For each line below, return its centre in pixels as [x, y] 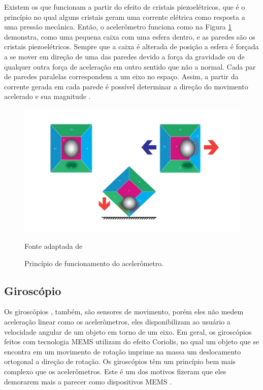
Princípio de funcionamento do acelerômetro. [94, 263]
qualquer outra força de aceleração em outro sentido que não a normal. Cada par [130, 66]
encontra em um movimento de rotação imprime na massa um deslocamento [123, 351]
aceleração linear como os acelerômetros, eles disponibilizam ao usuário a [117, 322]
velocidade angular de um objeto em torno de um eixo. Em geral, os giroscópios [128, 331]
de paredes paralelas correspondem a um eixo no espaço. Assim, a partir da [121, 76]
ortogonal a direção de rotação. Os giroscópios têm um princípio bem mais [120, 361]
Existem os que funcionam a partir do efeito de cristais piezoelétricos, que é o [125, 7]
